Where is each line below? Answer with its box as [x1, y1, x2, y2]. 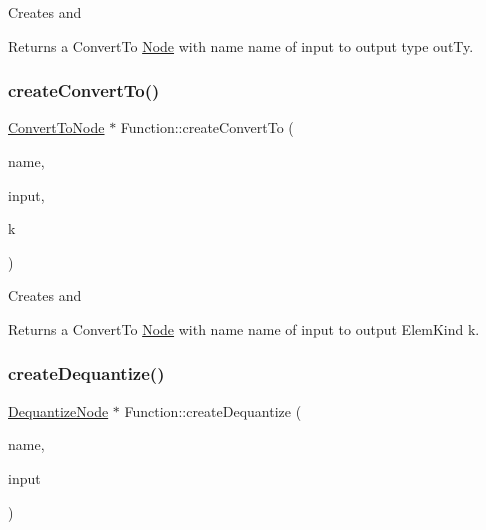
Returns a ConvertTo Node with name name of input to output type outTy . [8, 35, 474, 56]
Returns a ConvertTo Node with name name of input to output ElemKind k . [8, 318, 480, 339]
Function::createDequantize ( [124, 400, 302, 421]
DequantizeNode [8, 400, 109, 421]
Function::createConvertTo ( [120, 117, 294, 138]
